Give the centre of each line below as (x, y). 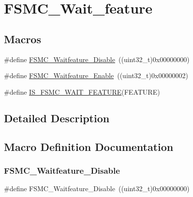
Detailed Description (57, 118)
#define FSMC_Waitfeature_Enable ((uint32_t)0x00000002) (96, 75)
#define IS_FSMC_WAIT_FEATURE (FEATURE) (82, 91)
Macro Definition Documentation (89, 146)
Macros (22, 39)
